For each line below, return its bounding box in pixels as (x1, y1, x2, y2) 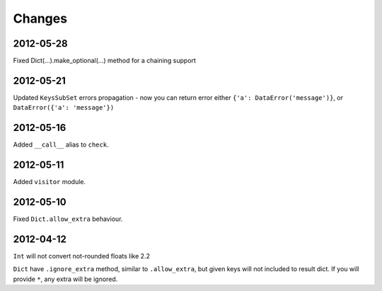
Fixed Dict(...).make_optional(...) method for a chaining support (13, 57, 196, 65)
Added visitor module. (13, 178, 86, 186)
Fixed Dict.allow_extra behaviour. (13, 215, 123, 223)
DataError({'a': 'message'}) (13, 103, 115, 112)
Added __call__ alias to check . (13, 140, 109, 149)
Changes (13, 11, 67, 26)
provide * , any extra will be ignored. (13, 275, 118, 283)
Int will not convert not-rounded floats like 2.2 (13, 251, 150, 260)
